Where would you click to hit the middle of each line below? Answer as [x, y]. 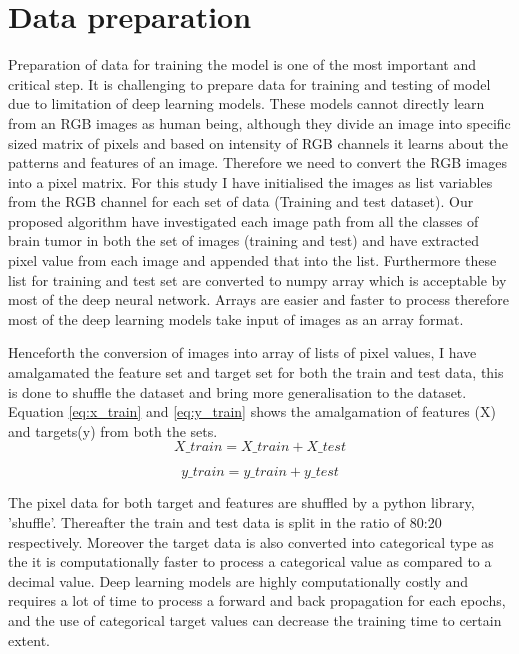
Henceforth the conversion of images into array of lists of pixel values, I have [242, 352]
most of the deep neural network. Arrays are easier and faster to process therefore [258, 299]
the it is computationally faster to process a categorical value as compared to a [250, 561]
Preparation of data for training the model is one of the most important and [242, 64]
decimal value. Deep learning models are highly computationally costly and [238, 580]
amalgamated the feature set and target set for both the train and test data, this [256, 372]
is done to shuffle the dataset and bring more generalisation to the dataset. [237, 391]
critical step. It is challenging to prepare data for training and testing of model [249, 83]
